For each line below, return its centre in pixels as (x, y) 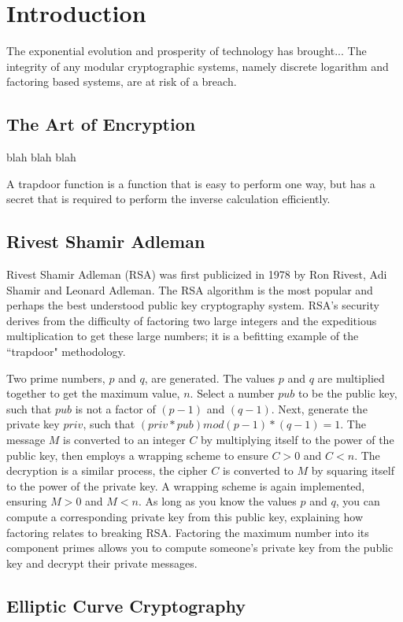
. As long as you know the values (217, 501)
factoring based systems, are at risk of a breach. (122, 81)
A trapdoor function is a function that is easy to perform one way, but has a (191, 183)
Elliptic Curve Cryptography (126, 605)
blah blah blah (41, 157)
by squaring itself (353, 470)
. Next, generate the (319, 408)
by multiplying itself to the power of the (298, 440)
